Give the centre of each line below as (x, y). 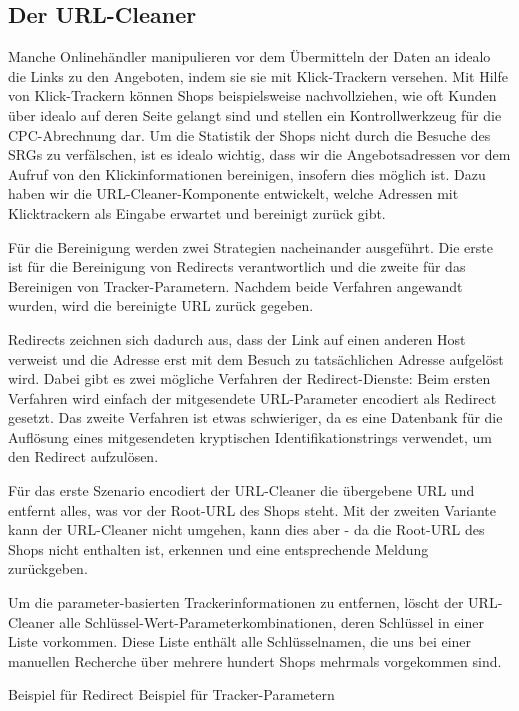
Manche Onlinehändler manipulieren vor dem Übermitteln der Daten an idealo (249, 56)
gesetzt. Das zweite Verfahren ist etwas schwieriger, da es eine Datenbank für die (255, 417)
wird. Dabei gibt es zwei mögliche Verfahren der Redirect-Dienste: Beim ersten (249, 378)
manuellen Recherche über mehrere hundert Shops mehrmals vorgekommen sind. (255, 660)
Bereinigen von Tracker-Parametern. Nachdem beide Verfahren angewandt (235, 285)
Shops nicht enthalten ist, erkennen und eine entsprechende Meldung (218, 548)
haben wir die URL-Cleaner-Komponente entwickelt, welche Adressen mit (233, 193)
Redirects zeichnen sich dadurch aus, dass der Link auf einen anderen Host (237, 338)
